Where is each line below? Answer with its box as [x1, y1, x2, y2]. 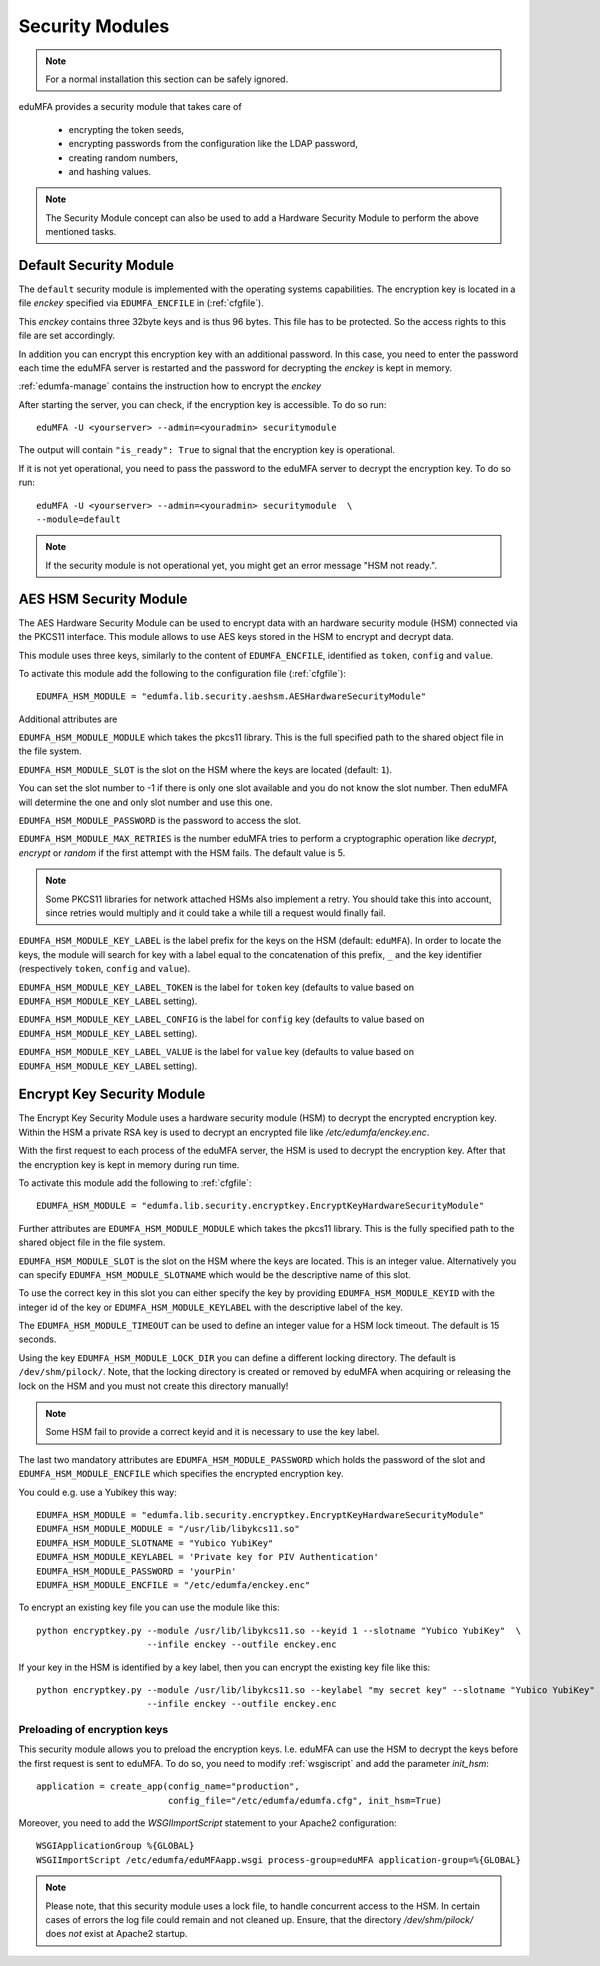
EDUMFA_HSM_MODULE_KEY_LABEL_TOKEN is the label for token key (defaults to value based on [18, 981, 415, 993]
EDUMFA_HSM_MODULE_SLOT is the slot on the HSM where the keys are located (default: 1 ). [18, 763, 393, 775]
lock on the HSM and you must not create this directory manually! [18, 1380, 289, 1392]
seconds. [18, 1333, 57, 1345]
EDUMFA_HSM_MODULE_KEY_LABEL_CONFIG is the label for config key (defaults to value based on [18, 1013, 425, 1025]
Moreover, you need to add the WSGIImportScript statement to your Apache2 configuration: [18, 1817, 397, 1829]
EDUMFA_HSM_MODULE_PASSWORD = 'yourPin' [36, 1565, 237, 1577]
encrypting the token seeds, [68, 123, 185, 135]
